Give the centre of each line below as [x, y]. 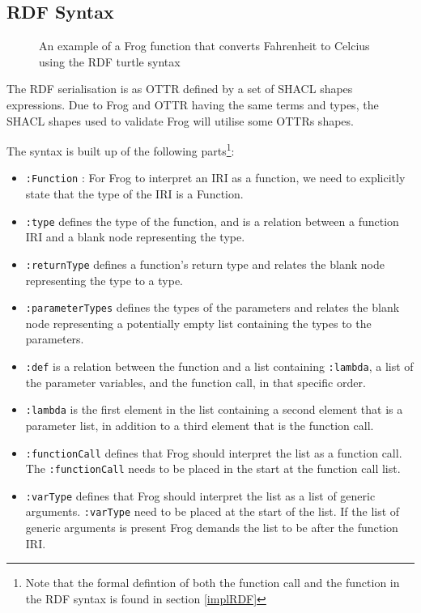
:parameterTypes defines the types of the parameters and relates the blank [213, 307]
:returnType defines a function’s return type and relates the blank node [205, 264]
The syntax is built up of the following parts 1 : [121, 149]
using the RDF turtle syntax [110, 61]
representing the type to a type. [104, 280]
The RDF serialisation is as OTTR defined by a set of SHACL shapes [180, 89]
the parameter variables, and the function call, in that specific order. [196, 382]
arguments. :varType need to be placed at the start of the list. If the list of [213, 511]
